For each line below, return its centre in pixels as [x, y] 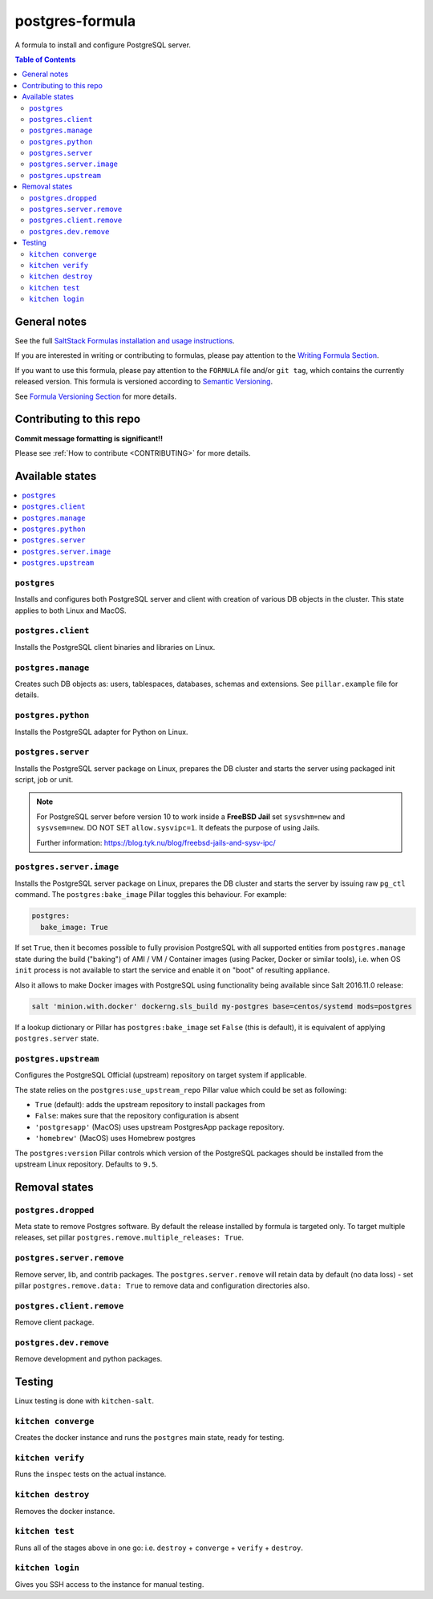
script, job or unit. [44, 780]
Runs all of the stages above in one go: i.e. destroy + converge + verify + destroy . [159, 1548]
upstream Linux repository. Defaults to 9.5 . [87, 1164]
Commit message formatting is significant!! [89, 438]
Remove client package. [55, 1322]
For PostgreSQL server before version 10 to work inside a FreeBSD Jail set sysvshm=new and [191, 816]
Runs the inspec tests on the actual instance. [91, 1474]
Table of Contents [45, 59]
